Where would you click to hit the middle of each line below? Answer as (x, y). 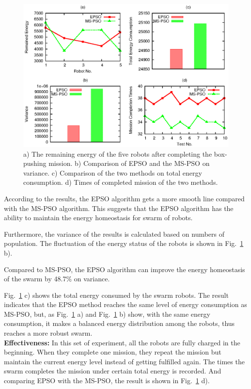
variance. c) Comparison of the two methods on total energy (113, 172)
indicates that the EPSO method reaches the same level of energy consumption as (125, 304)
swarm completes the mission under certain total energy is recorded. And (113, 371)
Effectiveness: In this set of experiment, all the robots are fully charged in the (122, 342)
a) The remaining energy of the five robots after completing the (118, 154)
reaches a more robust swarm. (48, 333)
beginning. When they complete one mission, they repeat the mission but (113, 352)
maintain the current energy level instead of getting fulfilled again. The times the (124, 361)
